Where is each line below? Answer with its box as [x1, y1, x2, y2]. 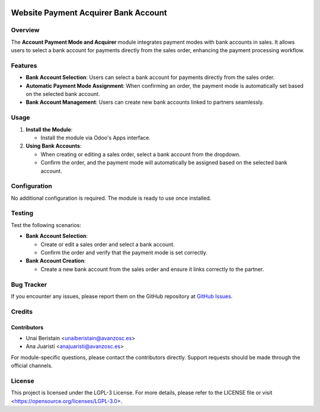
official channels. [11, 362, 53, 369]
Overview [11, 26, 40, 34]
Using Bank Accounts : [25, 142, 82, 149]
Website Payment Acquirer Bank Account [11, 8, 167, 18]
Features [11, 61, 37, 69]
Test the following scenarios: [11, 221, 81, 228]
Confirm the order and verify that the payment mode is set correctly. [40, 249, 207, 256]
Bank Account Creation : [25, 257, 86, 264]
